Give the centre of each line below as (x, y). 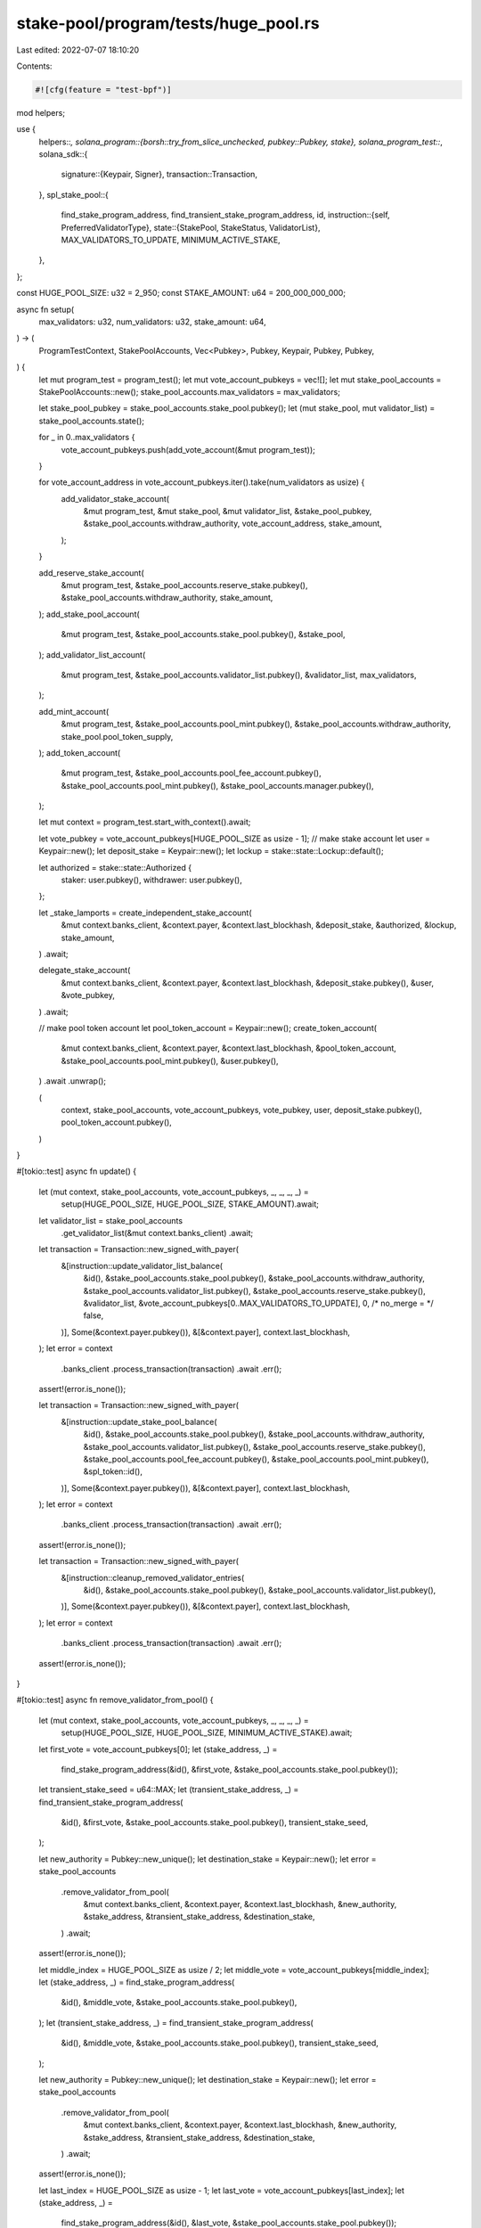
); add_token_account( (80, 752)
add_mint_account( (74, 711)
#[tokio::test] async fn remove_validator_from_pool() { (115, 1700)
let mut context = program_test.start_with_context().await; (145, 822)
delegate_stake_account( (85, 971)
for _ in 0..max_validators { (87, 438)
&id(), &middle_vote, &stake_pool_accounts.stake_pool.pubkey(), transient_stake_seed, (220, 2043)
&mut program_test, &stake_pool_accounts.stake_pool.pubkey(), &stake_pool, (203, 635)
